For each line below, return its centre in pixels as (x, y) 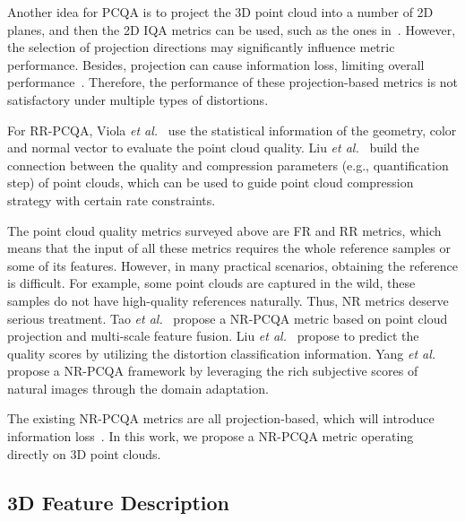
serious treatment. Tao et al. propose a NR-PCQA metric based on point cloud (228, 318)
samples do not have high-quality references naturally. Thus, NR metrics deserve (228, 300)
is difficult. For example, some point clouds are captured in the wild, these (211, 283)
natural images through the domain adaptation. (138, 388)
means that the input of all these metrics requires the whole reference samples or (229, 248)
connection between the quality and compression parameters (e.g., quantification (228, 165)
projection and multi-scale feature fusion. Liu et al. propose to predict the (213, 336)
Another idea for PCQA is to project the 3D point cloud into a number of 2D (220, 12)
